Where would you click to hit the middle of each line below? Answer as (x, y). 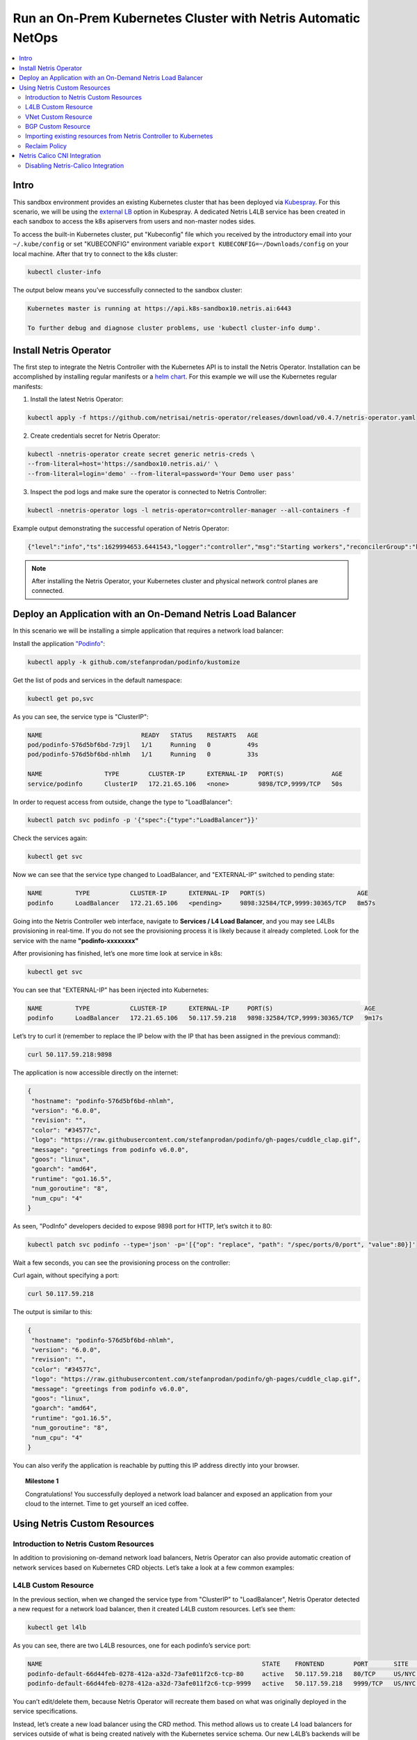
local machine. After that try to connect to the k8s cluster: (96, 253)
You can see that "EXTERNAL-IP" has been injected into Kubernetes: (111, 990)
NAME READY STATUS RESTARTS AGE (143, 735)
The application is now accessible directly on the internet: (96, 1073)
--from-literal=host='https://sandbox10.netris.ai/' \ (123, 464)
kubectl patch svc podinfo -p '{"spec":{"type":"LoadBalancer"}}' (143, 820)
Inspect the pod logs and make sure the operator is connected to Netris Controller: (148, 491)
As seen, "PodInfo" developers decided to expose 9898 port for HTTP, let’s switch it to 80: (142, 1226)
